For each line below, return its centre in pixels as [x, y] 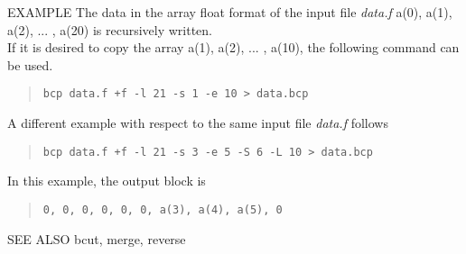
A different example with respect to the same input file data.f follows [198, 123]
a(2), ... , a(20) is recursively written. [110, 29]
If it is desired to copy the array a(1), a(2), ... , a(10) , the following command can [233, 47]
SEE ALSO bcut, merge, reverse [97, 238]
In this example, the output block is [107, 181]
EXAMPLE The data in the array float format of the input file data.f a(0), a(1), [230, 12]
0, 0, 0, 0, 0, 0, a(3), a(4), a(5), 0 [163, 209]
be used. [30, 64]
